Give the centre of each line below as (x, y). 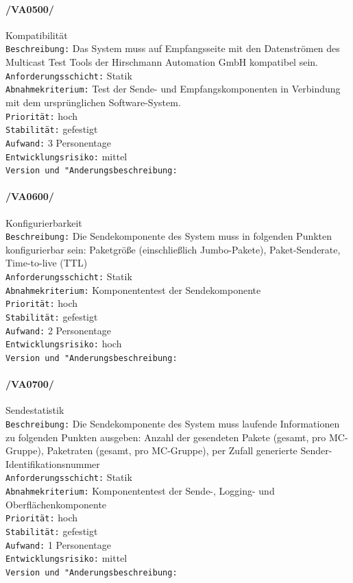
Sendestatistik (35, 410)
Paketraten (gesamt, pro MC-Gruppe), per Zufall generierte (172, 450)
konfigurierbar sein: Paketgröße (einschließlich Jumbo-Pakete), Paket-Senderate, (173, 249)
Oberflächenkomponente (56, 504)
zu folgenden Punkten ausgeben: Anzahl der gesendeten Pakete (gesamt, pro (166, 437)
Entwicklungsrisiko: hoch (64, 344)
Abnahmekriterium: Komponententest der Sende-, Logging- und (140, 491)
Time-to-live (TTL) (47, 263)
